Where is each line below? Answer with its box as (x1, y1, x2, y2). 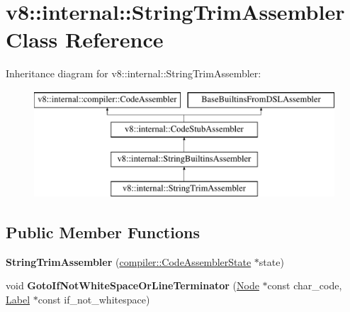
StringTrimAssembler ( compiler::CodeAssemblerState (6, 254, 252, 269)
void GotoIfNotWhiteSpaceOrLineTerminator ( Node (6, 278, 259, 293)
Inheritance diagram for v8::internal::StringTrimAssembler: (6, 66, 261, 81)
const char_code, (267, 278, 342, 293)
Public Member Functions (6, 221, 200, 243)
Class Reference (6, 25, 164, 54)
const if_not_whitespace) (38, 292, 150, 307)
